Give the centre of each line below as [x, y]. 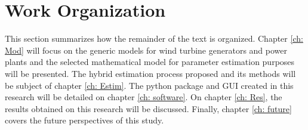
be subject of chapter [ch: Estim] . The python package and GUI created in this [149, 85]
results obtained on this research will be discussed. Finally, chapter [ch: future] [148, 108]
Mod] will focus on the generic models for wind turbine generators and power [146, 50]
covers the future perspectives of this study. [84, 120]
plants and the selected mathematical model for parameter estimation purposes [150, 62]
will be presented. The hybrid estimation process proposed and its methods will [150, 73]
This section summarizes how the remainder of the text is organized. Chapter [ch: [154, 38]
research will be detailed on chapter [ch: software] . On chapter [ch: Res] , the [144, 97]
